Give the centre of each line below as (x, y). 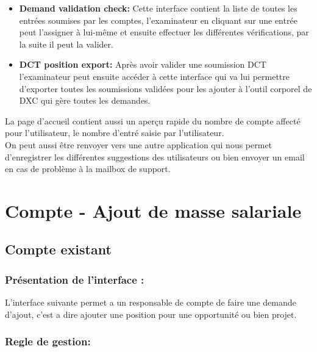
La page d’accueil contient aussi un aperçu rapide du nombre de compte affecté (153, 120)
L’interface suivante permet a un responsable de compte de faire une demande (151, 302)
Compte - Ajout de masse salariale (153, 210)
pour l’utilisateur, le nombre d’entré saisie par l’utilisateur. (115, 133)
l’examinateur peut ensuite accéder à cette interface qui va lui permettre (154, 76)
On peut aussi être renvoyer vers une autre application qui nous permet (139, 144)
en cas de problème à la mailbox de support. (88, 169)
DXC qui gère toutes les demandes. (85, 100)
